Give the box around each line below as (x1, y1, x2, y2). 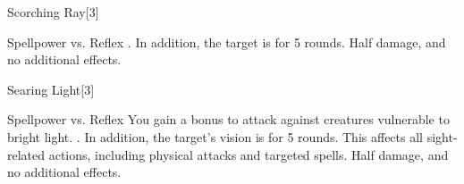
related (7, 145, 46, 163)
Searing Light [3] (7, 79, 95, 98)
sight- (426, 127, 458, 146)
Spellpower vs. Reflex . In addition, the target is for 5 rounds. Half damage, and (7, 32, 446, 51)
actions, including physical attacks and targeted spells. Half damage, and (48, 145, 449, 163)
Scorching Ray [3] (7, 3, 99, 21)
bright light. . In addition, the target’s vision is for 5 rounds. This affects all (7, 127, 423, 146)
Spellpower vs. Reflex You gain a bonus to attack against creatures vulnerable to (7, 110, 450, 129)
